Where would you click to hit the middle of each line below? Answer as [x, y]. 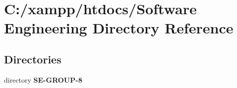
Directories [33, 59]
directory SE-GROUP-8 [43, 79]
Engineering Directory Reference [119, 28]
